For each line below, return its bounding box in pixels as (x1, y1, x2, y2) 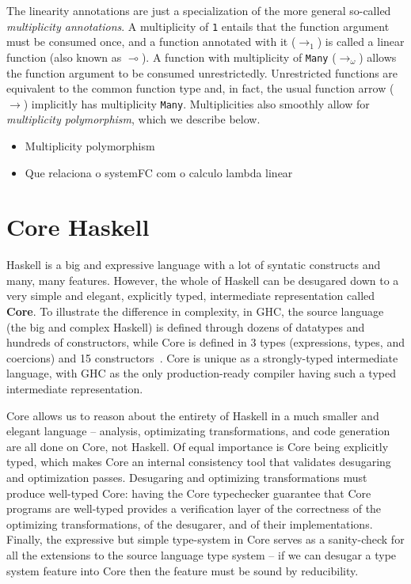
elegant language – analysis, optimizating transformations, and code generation (6, 423, 390, 439)
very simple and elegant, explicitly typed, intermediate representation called (6, 287, 375, 304)
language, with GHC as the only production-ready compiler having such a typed (6, 365, 396, 381)
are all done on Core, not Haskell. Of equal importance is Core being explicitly (6, 438, 389, 454)
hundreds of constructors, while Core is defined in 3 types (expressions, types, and (6, 334, 405, 351)
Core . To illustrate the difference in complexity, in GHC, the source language (6, 303, 384, 320)
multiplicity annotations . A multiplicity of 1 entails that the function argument (6, 17, 390, 34)
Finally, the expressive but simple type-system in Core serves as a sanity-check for (6, 531, 405, 548)
